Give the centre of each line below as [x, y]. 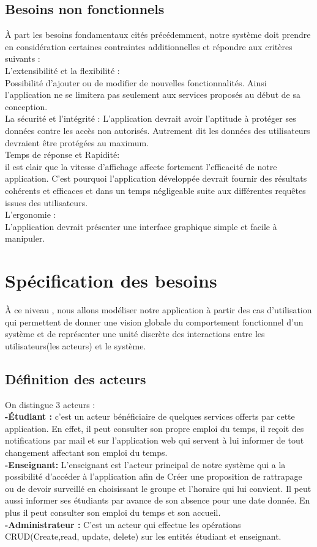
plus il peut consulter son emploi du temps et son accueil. [113, 512]
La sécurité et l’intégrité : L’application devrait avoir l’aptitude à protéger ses [151, 118]
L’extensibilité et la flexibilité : [62, 70]
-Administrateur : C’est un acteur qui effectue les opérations [123, 524]
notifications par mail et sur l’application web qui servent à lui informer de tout [155, 440]
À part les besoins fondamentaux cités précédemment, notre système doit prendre [158, 35]
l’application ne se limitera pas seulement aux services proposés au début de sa [153, 95]
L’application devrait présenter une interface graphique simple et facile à [141, 226]
